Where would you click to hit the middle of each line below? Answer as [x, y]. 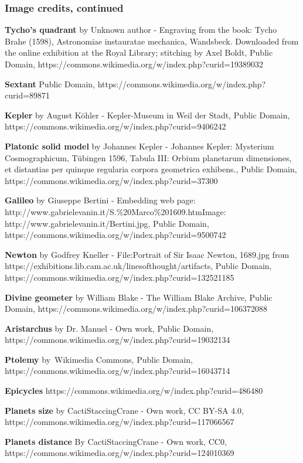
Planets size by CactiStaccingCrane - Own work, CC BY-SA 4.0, [124, 410]
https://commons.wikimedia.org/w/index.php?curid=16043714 [118, 371]
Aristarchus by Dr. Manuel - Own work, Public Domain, [109, 328]
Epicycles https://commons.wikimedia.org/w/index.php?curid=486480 [134, 391]
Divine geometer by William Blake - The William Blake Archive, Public [139, 297]
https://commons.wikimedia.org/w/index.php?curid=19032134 [118, 340]
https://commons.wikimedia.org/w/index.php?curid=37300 [111, 180]
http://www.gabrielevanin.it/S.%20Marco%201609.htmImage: [115, 211]
